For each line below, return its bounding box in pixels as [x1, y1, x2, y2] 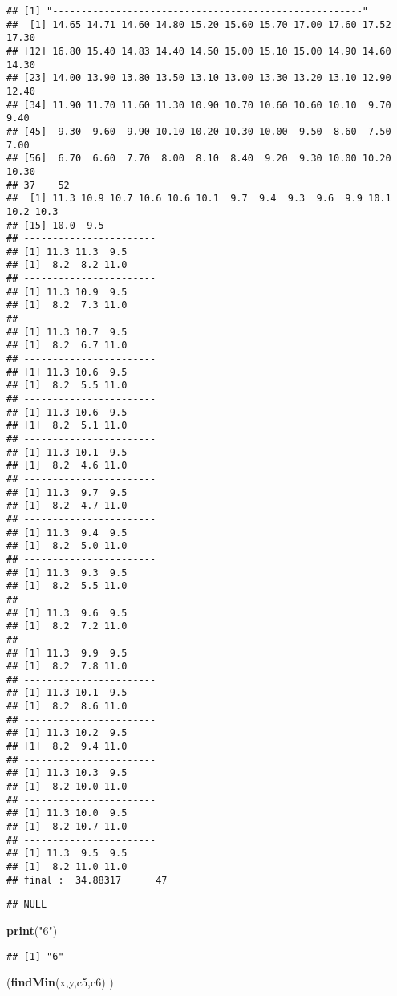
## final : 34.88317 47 [6, 874, 168, 886]
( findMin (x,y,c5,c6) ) [6, 974, 114, 990]
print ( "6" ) [6, 921, 58, 938]
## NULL [6, 899, 47, 911]
